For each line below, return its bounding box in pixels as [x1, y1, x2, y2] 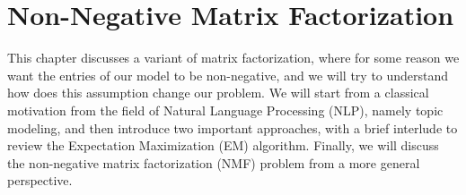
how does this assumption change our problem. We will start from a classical [7, 83, 429, 102]
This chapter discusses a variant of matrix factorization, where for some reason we [7, 48, 460, 67]
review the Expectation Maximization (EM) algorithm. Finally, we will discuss [7, 136, 439, 155]
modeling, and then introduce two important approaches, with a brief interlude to [7, 118, 458, 137]
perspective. [7, 171, 73, 190]
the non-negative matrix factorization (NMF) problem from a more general [7, 153, 420, 172]
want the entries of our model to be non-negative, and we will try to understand [7, 65, 449, 84]
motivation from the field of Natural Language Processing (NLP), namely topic [7, 100, 444, 119]
